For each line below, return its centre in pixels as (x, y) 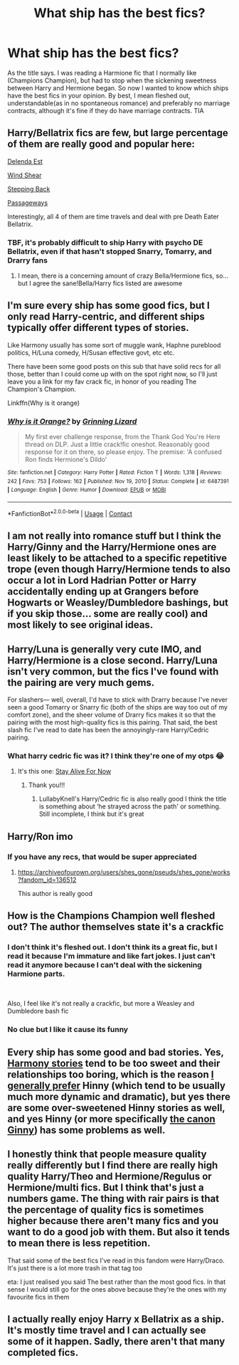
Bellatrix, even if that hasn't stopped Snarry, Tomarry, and (110, 251)
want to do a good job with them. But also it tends (119, 1232)
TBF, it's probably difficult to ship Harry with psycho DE (105, 242)
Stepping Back (29, 189)
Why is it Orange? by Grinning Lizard (72, 421)
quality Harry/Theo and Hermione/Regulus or (110, 1177)
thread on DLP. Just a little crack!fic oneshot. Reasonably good (117, 444)
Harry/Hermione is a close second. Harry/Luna (113, 660)
